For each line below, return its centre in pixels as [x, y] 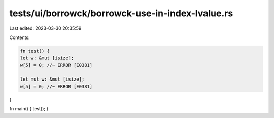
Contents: [20, 37]
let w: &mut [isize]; [47, 58]
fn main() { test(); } [29, 109]
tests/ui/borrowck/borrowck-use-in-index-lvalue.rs [121, 13]
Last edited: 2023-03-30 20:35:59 [45, 28]
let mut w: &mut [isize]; [52, 79]
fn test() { [35, 51]
